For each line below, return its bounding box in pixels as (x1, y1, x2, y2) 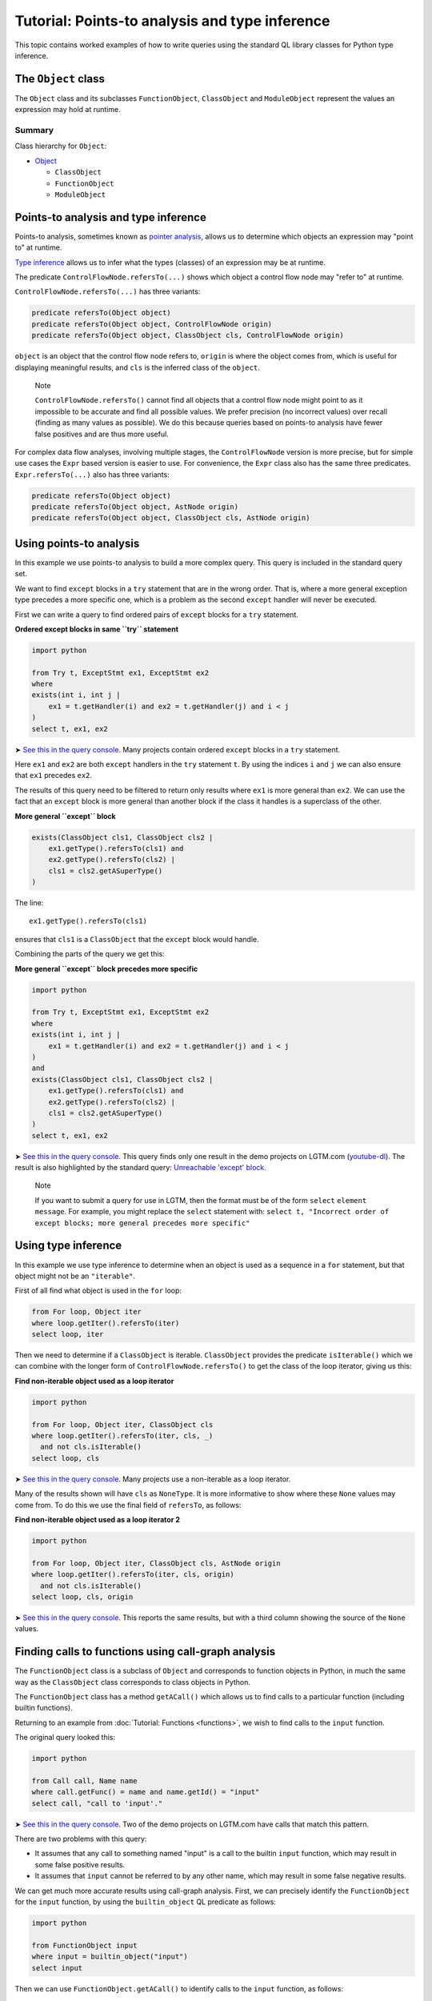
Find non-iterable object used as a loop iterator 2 (14, 1514, 180, 1524)
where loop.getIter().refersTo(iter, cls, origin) (31, 1570, 235, 1579)
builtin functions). (14, 1703, 73, 1713)
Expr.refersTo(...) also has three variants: (14, 469, 170, 479)
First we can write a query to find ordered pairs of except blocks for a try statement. (14, 609, 299, 620)
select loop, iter (31, 1329, 104, 1339)
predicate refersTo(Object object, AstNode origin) (31, 503, 239, 511)
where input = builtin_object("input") (31, 1952, 188, 1961)
